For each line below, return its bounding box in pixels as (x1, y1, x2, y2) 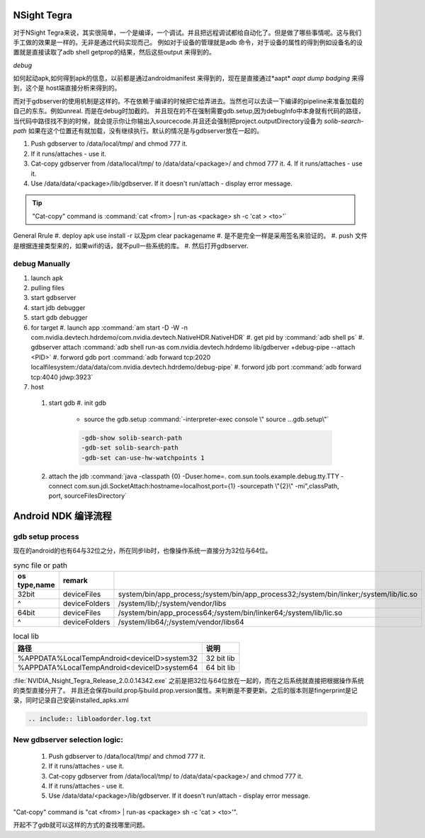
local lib (13, 631, 39, 641)
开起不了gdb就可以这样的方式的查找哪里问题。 (13, 821, 149, 830)
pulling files (30, 284, 65, 292)
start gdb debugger (30, 314, 88, 322)
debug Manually (13, 259, 71, 269)
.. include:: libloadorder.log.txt (28, 715, 152, 723)
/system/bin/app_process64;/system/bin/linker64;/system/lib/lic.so (118, 608, 343, 618)
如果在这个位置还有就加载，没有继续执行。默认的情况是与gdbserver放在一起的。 (28, 127, 263, 135)
